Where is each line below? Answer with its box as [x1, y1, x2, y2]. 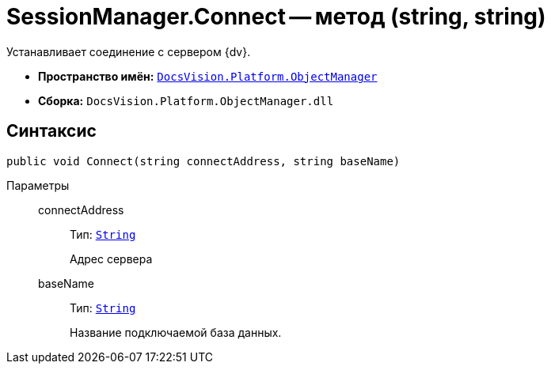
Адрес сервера [70, 251, 153, 266]
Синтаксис [6, 121, 97, 142]
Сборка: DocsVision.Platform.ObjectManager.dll [38, 93, 334, 108]
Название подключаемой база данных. [70, 325, 282, 339]
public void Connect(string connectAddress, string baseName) [6, 154, 401, 168]
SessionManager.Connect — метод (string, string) [6, 3, 546, 30]
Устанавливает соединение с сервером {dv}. [6, 44, 251, 59]
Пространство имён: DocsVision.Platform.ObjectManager [38, 69, 378, 83]
